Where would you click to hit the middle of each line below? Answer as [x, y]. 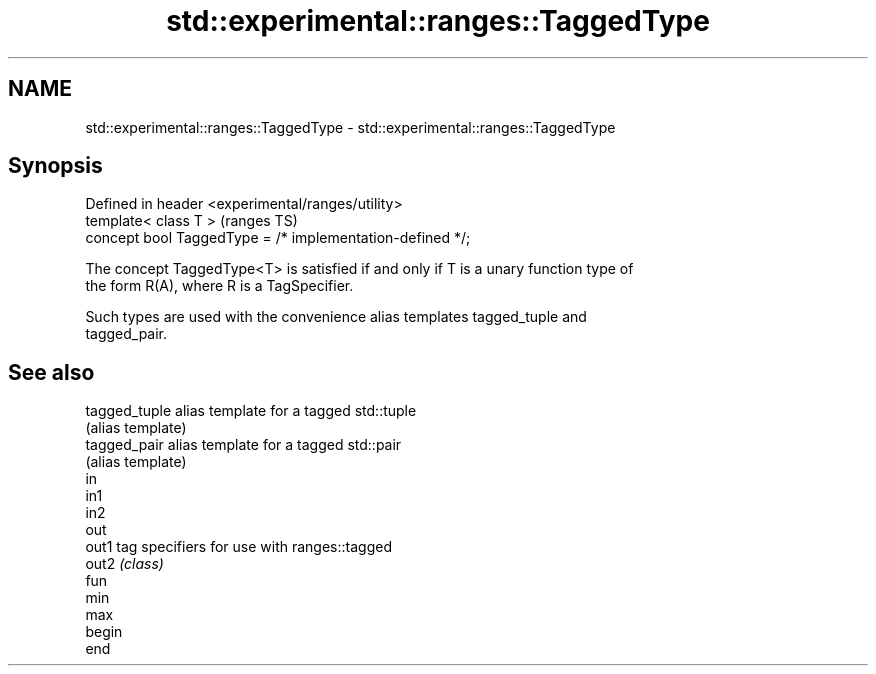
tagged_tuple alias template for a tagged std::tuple [251, 411]
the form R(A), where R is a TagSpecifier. [219, 286]
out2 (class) [124, 564]
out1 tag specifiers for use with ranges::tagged [238, 547]
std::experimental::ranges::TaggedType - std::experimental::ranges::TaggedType [350, 127]
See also [51, 372]
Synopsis [55, 166]
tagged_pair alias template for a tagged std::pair [243, 445]
